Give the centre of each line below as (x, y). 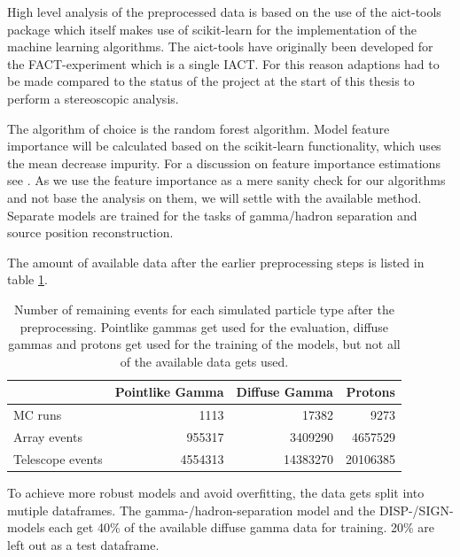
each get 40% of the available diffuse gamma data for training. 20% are (242, 527)
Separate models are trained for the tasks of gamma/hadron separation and (212, 215)
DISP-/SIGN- (416, 510)
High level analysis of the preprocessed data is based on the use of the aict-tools (224, 12)
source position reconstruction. (90, 232)
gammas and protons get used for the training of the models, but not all (204, 344)
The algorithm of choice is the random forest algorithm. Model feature (199, 128)
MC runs (38, 415)
